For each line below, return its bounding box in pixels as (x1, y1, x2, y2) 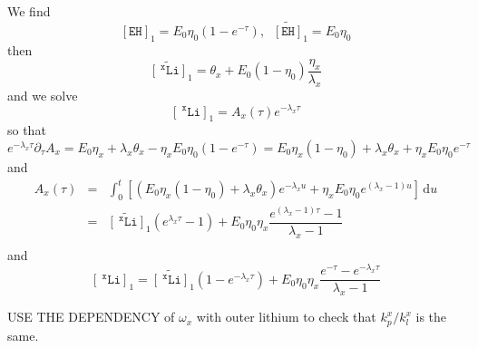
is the (415, 307, 447, 326)
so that (7, 121, 46, 140)
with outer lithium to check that (196, 307, 376, 326)
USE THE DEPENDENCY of (7, 307, 175, 326)
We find (7, 2, 51, 20)
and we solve (7, 85, 78, 104)
